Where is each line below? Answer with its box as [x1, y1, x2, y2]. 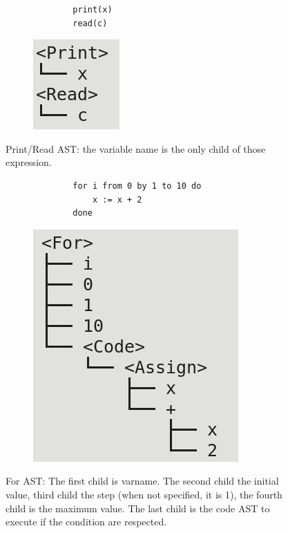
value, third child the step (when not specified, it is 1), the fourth [6, 487, 282, 501]
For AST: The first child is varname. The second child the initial [6, 474, 279, 488]
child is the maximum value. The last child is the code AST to [6, 501, 270, 515]
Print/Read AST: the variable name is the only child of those [6, 141, 266, 156]
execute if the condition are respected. [6, 514, 167, 529]
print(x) [73, 5, 113, 15]
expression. [6, 155, 52, 169]
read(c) [73, 18, 108, 28]
